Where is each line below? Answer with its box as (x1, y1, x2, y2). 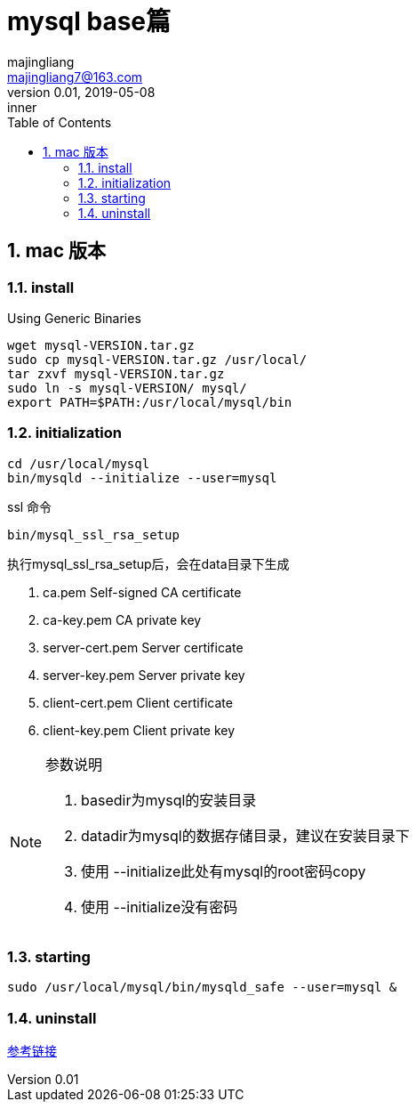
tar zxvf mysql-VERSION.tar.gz (7, 366, 225, 381)
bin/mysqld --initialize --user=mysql (7, 470, 277, 485)
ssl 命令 (7, 498, 52, 514)
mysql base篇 (7, 6, 172, 36)
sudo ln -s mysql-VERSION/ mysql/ (7, 380, 247, 395)
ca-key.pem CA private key (43, 611, 202, 627)
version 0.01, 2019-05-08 (7, 84, 156, 100)
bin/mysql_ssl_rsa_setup (7, 527, 180, 542)
